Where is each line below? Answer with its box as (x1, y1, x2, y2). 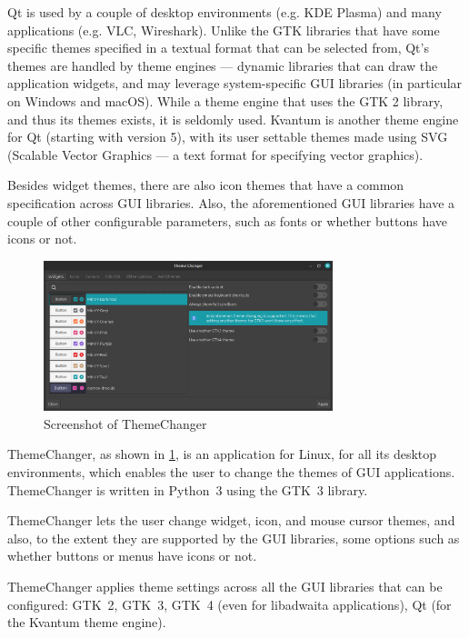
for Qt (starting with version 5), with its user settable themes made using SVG (7, 127, 448, 146)
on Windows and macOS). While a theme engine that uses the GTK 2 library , (7, 91, 444, 110)
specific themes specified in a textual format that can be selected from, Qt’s (7, 38, 429, 57)
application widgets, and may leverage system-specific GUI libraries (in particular (7, 74, 463, 93)
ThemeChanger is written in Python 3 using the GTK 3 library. (7, 480, 368, 499)
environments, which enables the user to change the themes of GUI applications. (7, 463, 455, 482)
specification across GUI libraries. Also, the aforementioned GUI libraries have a (7, 193, 455, 212)
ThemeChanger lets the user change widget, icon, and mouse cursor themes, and (7, 511, 455, 530)
